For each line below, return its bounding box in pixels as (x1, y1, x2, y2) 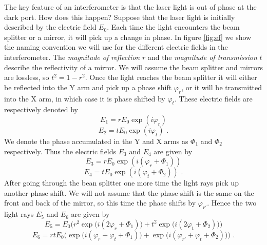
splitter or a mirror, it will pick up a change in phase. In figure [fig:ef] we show (4, 31, 252, 42)
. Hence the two (207, 197, 257, 208)
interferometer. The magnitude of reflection (4, 51, 140, 62)
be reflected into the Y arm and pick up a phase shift (4, 81, 172, 92)
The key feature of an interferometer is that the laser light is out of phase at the (4, 2, 257, 12)
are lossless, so (4, 72, 49, 83)
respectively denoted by (4, 104, 79, 115)
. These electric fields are (174, 93, 253, 104)
